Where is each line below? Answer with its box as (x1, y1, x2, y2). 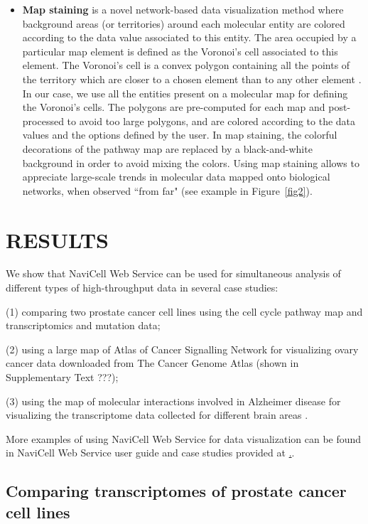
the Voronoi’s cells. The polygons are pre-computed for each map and (22, 100, 325, 114)
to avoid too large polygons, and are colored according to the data (67, 113, 356, 128)
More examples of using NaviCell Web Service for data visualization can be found (6, 431, 362, 446)
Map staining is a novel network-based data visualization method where (22, 2, 344, 16)
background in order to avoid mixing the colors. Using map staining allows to (22, 155, 359, 170)
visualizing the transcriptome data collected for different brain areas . (6, 407, 308, 422)
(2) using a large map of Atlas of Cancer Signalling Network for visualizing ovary (6, 341, 359, 356)
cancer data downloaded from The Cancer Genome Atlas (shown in (6, 355, 299, 370)
